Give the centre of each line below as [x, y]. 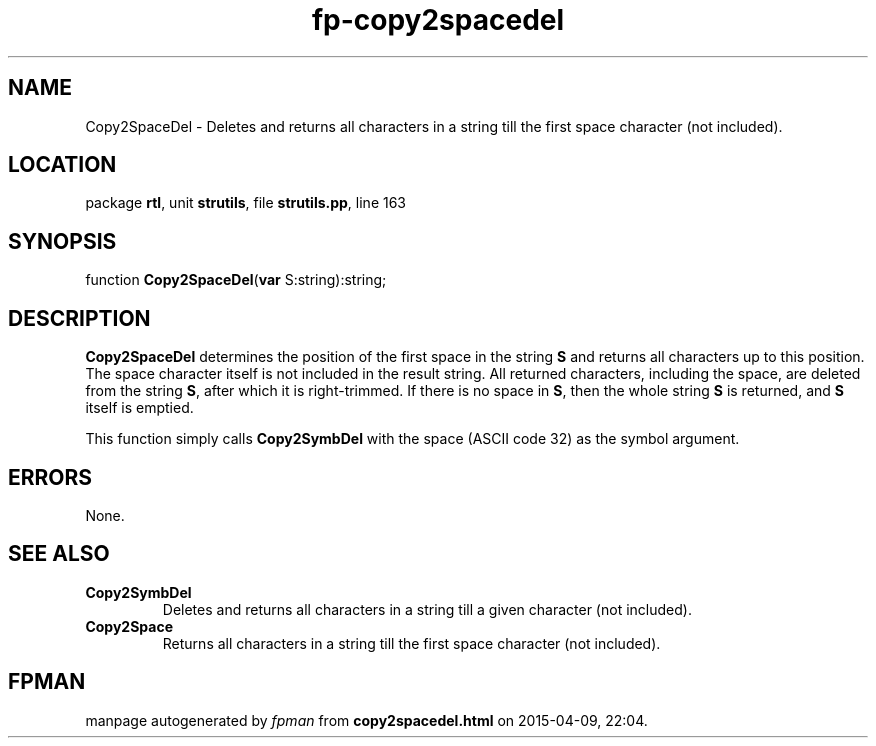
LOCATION [62, 165]
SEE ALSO [59, 554]
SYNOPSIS [62, 241]
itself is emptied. [139, 408]
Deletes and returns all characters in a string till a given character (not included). [427, 609]
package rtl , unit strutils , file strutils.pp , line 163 [246, 203]
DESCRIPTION [79, 318]
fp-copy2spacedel [438, 20]
